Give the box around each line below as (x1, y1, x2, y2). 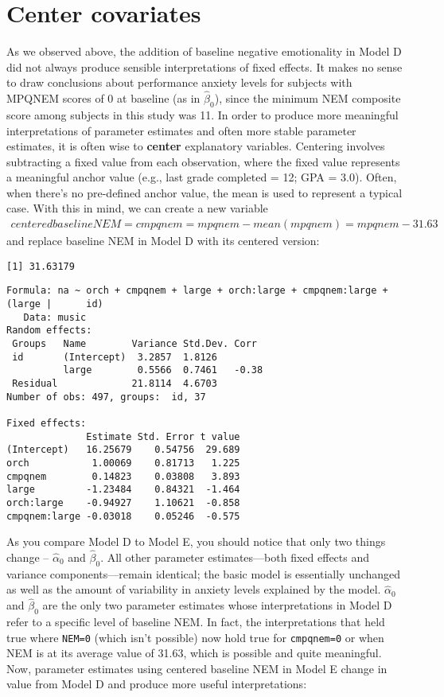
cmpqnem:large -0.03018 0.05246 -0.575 (6, 510, 240, 522)
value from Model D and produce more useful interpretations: (6, 676, 307, 692)
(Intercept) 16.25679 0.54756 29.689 (6, 444, 240, 456)
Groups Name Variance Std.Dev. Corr (12, 337, 257, 349)
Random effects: (6, 325, 92, 337)
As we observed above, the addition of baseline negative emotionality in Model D (6, 43, 402, 60)
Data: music (23, 311, 87, 323)
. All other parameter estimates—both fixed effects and (100, 548, 369, 565)
